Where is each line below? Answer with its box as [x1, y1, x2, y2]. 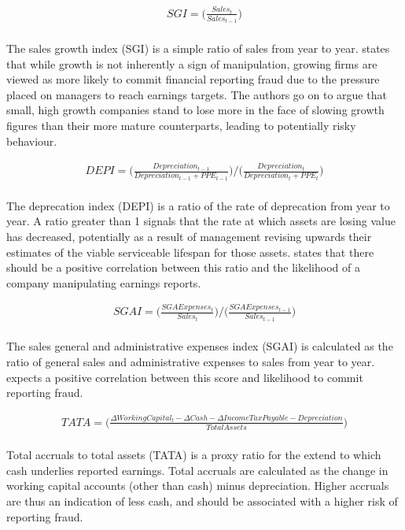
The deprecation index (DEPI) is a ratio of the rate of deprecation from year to [6, 197, 390, 213]
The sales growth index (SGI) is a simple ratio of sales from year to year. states [6, 40, 390, 57]
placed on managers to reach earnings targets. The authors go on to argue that [6, 86, 387, 102]
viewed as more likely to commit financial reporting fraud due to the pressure [6, 71, 380, 87]
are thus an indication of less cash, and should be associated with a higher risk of [6, 492, 398, 509]
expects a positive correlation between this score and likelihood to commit [6, 369, 363, 385]
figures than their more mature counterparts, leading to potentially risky [6, 117, 356, 134]
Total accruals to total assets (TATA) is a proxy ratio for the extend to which [6, 447, 381, 463]
